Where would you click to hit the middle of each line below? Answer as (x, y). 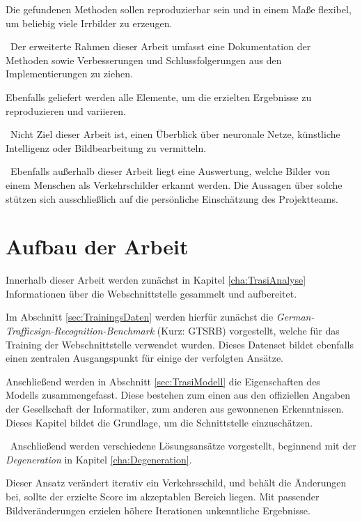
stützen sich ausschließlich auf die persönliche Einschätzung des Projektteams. (172, 198)
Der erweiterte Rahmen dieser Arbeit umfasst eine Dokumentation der (160, 46)
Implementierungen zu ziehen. (69, 74)
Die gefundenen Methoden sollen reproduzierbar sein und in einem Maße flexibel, (179, 9)
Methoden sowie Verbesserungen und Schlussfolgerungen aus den (144, 60)
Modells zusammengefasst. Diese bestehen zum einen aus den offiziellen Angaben (178, 395)
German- (295, 317)
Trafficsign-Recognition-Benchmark (80, 331)
